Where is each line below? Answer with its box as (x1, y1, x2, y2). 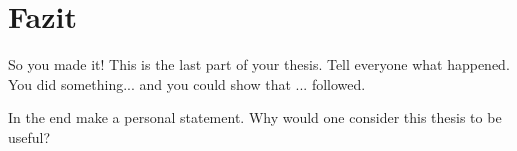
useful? (8, 126, 51, 147)
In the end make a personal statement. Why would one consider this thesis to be (8, 107, 502, 128)
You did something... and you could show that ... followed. (8, 73, 366, 94)
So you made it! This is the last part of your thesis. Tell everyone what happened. (8, 54, 510, 75)
